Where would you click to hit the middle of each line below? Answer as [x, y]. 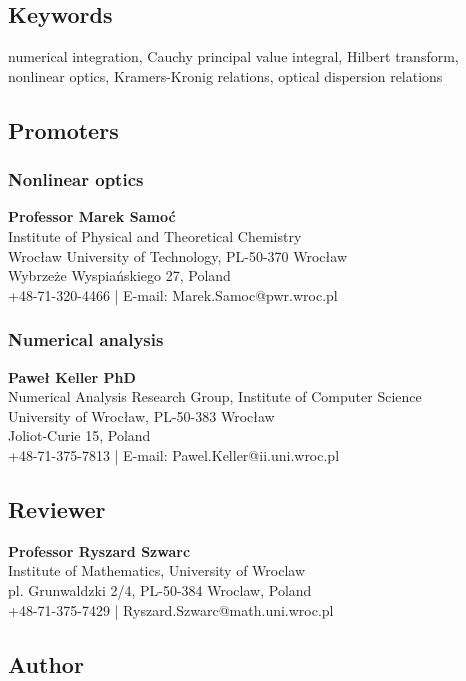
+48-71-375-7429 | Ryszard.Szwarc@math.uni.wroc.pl [171, 609]
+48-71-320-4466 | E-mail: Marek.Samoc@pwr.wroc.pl [173, 294]
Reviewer [57, 508]
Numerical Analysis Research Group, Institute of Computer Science [215, 396]
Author [46, 663]
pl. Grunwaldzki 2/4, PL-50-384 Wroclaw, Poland [160, 589]
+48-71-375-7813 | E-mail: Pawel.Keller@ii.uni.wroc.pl [174, 454]
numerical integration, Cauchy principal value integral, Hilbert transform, [233, 56]
